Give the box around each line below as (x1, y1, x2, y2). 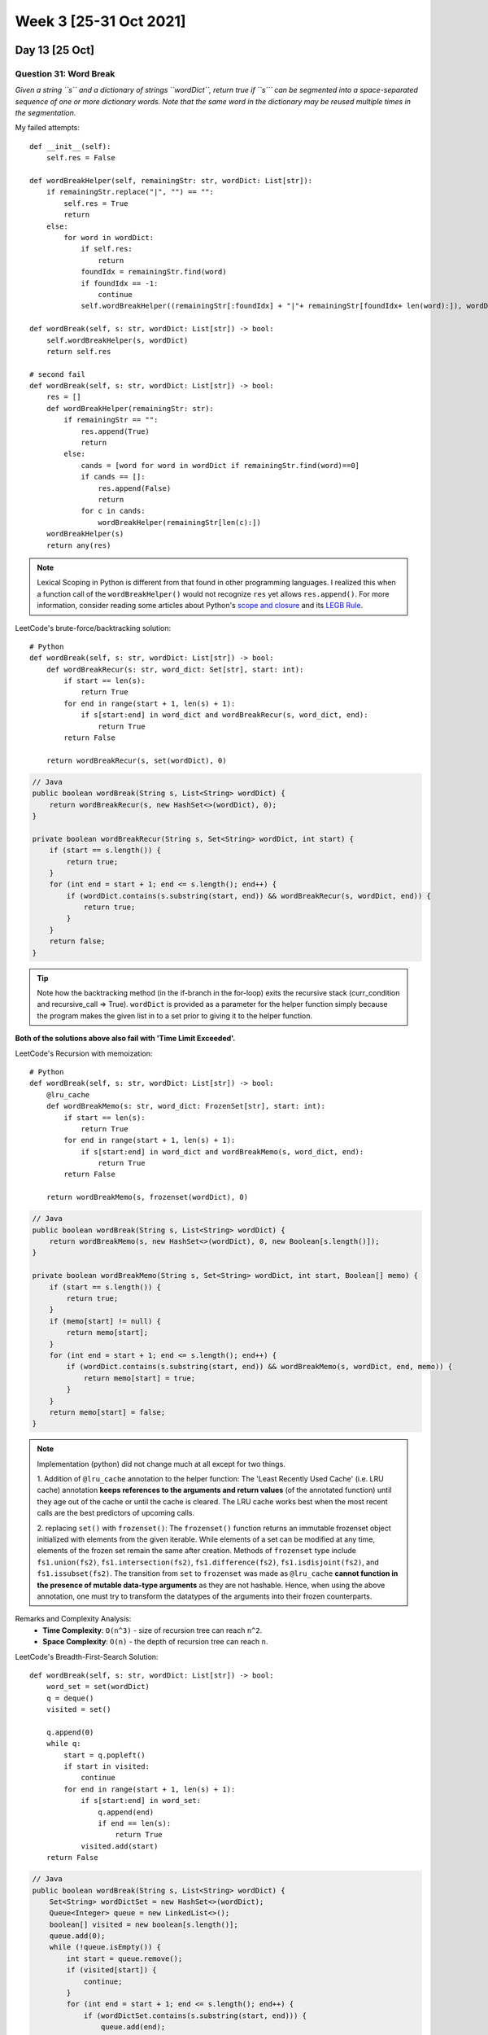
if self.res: (81, 244, 133, 254)
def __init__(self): (29, 142, 111, 151)
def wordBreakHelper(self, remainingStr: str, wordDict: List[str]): (29, 176, 313, 186)
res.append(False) (98, 484, 172, 492)
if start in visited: (63, 1762, 150, 1771)
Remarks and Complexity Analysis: (15, 1614, 132, 1624)
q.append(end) (98, 1807, 155, 1817)
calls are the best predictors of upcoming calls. (37, 1508, 195, 1518)
